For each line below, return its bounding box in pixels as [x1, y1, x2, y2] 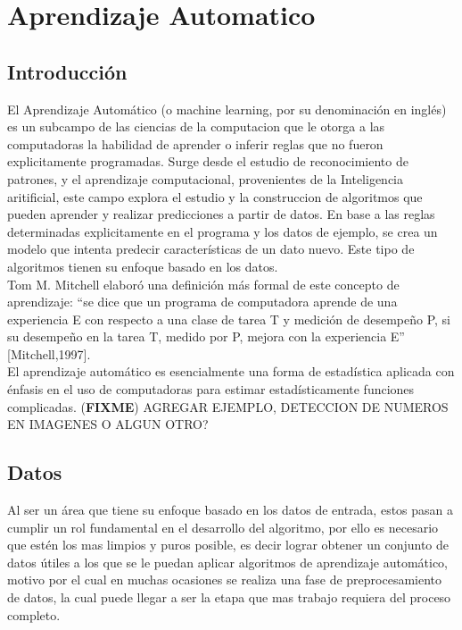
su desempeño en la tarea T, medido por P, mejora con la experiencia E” [7, 327, 405, 346]
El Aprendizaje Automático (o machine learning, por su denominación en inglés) [7, 99, 447, 118]
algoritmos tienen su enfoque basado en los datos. [7, 256, 278, 275]
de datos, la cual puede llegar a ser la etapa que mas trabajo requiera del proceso [7, 588, 451, 607]
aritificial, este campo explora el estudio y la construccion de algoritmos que [7, 187, 423, 206]
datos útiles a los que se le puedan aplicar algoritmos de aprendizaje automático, [7, 552, 448, 571]
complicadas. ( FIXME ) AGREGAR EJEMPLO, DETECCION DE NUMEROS [7, 397, 449, 416]
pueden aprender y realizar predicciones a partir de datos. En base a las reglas [7, 205, 435, 223]
